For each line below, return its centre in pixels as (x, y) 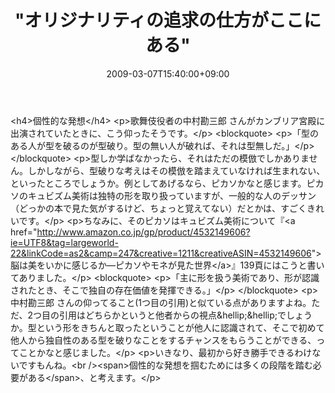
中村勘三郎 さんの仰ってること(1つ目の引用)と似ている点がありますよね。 (161, 302)
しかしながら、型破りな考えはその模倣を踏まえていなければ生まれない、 (176, 170)
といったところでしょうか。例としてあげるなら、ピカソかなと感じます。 (158, 183)
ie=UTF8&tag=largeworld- (64, 242)
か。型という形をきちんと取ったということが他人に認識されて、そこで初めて (167, 327)
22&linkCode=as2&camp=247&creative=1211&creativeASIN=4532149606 (161, 253)
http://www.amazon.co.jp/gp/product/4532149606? (143, 232)
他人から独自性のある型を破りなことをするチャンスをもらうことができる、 (163, 340)
